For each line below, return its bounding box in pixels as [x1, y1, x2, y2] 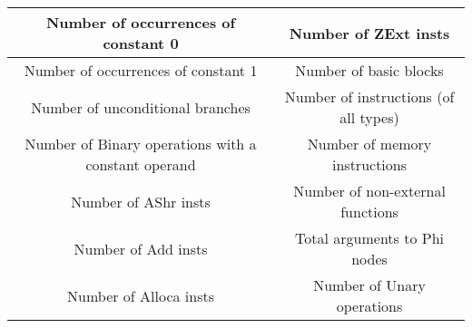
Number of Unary [313, 275, 426, 295]
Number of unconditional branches [31, 96, 251, 118]
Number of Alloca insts [67, 285, 215, 306]
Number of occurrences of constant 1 [24, 60, 258, 81]
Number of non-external [293, 180, 446, 201]
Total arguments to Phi [295, 227, 444, 248]
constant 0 [103, 33, 179, 53]
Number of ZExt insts [289, 22, 450, 43]
